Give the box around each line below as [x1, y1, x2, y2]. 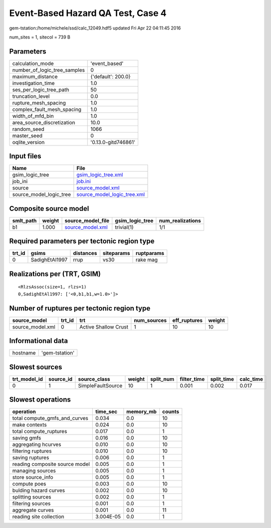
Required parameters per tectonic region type [9, 237, 155, 245]
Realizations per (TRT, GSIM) [9, 269, 101, 278]
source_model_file [64, 217, 110, 224]
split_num [150, 375, 175, 382]
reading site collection [12, 513, 64, 520]
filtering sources [12, 500, 51, 507]
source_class [78, 375, 110, 382]
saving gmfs [12, 434, 41, 441]
